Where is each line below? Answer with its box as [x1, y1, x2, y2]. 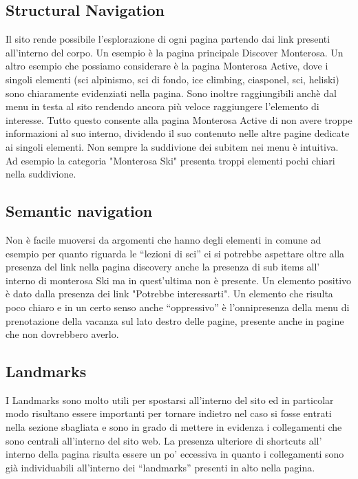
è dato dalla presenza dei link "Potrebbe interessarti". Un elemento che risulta [6, 286, 333, 301]
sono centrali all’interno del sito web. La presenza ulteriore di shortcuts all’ [6, 433, 322, 447]
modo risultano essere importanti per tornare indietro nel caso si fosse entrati [6, 406, 332, 421]
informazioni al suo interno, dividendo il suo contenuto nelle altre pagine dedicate [6, 126, 350, 140]
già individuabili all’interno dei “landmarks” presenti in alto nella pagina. [6, 460, 315, 474]
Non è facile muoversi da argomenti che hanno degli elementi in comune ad [6, 232, 322, 246]
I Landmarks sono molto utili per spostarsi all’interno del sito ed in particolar [6, 392, 334, 407]
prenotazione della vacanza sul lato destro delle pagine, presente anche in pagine [6, 313, 344, 328]
